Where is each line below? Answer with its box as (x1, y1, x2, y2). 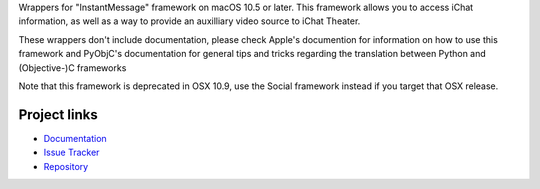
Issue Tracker (43, 146, 100, 159)
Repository (43, 160, 89, 172)
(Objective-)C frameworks (18, 61, 127, 74)
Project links (18, 106, 99, 123)
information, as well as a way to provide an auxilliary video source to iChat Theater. (18, 15, 361, 27)
